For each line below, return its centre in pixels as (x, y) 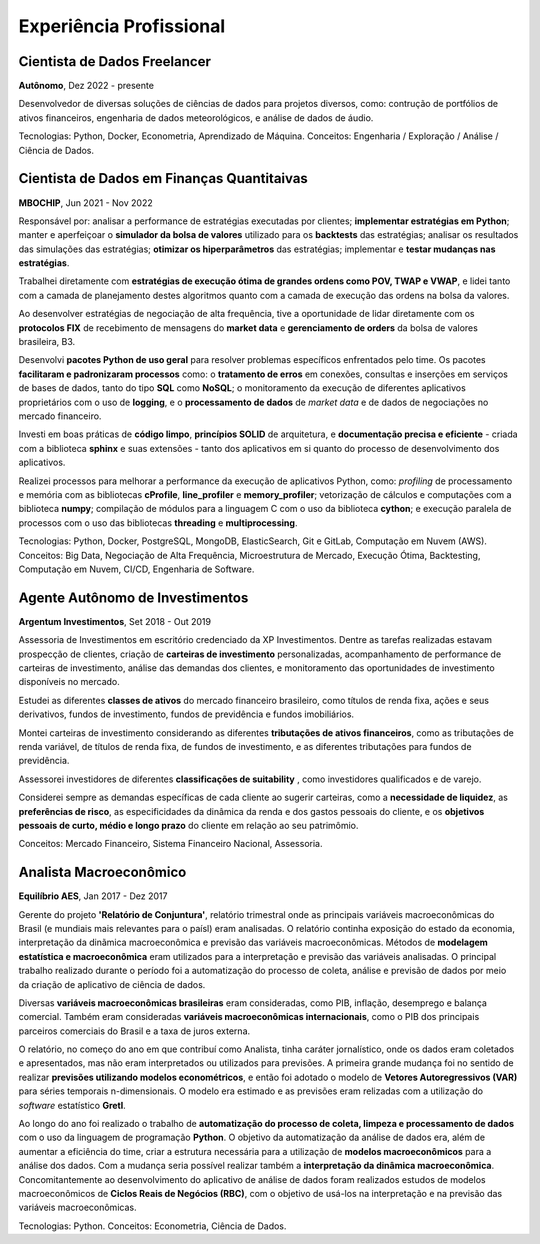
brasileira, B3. (47, 342)
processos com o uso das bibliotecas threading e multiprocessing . (158, 522)
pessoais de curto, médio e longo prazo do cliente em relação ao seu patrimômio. (188, 825)
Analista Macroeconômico (102, 872)
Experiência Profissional (122, 26)
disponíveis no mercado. (69, 682)
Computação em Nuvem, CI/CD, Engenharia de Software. (136, 569)
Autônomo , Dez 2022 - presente (86, 86)
